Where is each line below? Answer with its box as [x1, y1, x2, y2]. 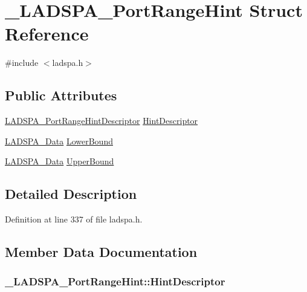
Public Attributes [5, 86, 117, 105]
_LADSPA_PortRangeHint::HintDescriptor [5, 274, 225, 289]
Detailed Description [5, 184, 137, 203]
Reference [5, 21, 89, 46]
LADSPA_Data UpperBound [5, 155, 114, 167]
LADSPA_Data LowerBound [5, 134, 113, 147]
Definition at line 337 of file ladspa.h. [5, 213, 143, 225]
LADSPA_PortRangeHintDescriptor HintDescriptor [5, 114, 198, 127]
